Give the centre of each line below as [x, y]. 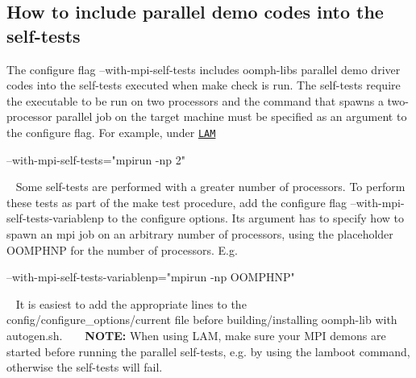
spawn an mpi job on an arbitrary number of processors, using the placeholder [200, 234]
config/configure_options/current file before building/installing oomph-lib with [202, 320]
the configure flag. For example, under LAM [111, 132]
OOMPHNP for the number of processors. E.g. [122, 249]
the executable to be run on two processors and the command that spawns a [195, 100]
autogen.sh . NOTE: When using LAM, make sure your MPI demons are [196, 335]
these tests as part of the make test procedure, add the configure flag [177, 202]
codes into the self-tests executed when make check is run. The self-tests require [204, 85]
